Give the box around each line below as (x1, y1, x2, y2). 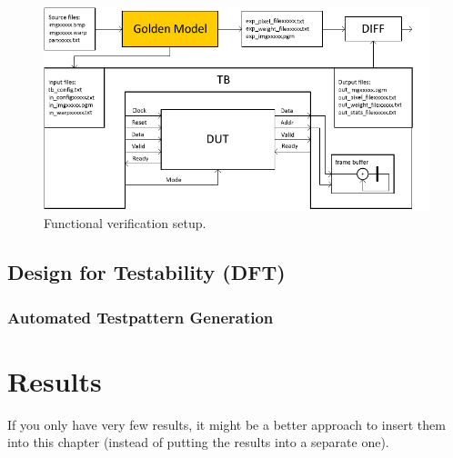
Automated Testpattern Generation (7, 305, 274, 328)
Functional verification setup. (44, 214, 206, 233)
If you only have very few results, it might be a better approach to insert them (7, 414, 446, 433)
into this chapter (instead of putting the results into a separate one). (7, 433, 389, 452)
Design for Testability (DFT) (7, 258, 286, 286)
